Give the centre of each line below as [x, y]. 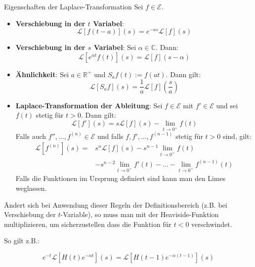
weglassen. [31, 188]
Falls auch [31, 136]
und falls [110, 136]
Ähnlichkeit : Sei [42, 74]
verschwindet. [212, 224]
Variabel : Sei [115, 47]
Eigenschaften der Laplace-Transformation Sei [74, 6]
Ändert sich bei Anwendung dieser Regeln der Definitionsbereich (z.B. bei [116, 204]
